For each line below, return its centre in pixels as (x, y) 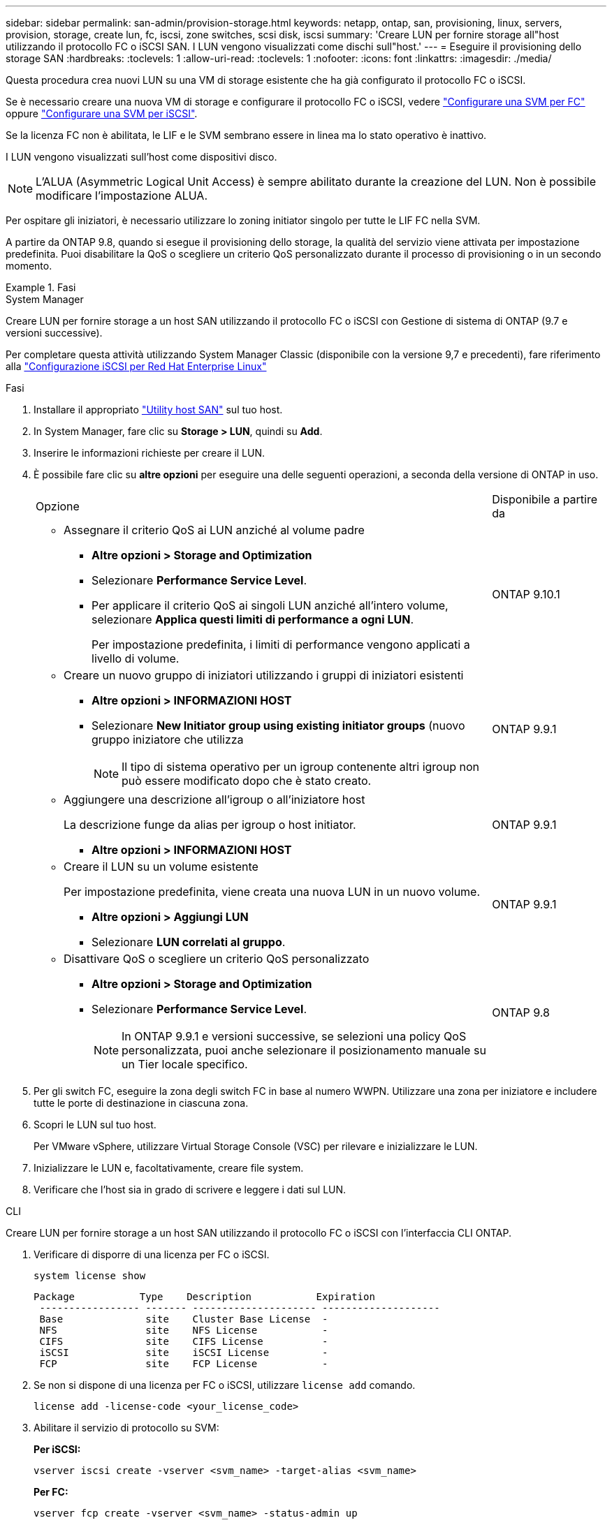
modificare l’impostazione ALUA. (122, 196)
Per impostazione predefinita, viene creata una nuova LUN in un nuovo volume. (272, 892)
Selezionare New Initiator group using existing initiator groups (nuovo (278, 725)
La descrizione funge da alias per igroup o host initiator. (210, 825)
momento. (29, 266)
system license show (90, 1276)
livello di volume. (136, 658)
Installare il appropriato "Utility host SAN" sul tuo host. (158, 410)
